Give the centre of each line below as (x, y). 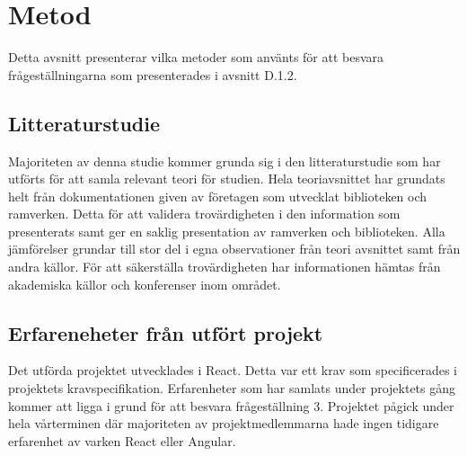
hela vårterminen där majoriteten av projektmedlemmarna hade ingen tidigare (224, 423)
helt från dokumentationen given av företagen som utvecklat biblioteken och (218, 196)
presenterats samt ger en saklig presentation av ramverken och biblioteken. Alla (227, 231)
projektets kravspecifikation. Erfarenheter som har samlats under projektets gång (232, 388)
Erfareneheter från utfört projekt (166, 332)
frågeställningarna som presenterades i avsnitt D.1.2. (153, 74)
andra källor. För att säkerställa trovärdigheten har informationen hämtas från (225, 267)
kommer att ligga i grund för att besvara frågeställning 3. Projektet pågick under (231, 405)
